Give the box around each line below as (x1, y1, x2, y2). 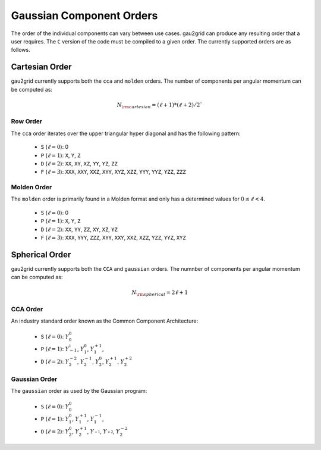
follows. (11, 46, 30, 54)
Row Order (11, 117, 43, 126)
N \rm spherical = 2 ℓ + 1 (131, 289, 188, 298)
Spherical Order (11, 249, 71, 260)
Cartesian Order (11, 62, 72, 72)
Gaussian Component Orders (11, 9, 158, 22)
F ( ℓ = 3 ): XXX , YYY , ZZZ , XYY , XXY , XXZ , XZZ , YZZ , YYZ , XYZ (40, 234, 187, 241)
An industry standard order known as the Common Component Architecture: (11, 317, 199, 324)
